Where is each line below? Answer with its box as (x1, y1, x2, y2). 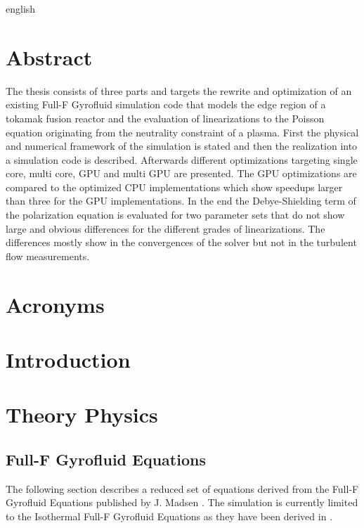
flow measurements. (6, 248, 90, 263)
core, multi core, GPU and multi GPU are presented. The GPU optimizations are (6, 166, 357, 181)
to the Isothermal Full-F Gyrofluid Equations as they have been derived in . (6, 508, 333, 523)
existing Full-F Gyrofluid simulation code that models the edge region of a (6, 97, 326, 112)
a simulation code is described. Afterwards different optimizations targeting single (6, 152, 358, 167)
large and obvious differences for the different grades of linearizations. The (6, 221, 325, 236)
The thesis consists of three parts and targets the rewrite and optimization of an (6, 83, 352, 98)
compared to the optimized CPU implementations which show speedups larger (6, 179, 343, 194)
